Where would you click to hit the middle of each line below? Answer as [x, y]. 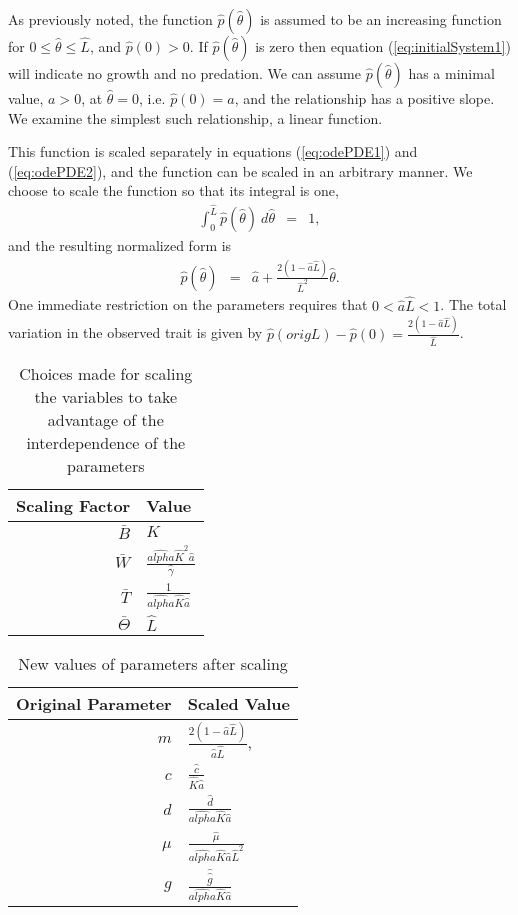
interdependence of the [106, 443]
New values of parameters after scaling [153, 664]
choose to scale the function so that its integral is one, [173, 190]
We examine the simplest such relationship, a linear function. [195, 117]
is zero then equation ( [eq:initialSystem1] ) [383, 46]
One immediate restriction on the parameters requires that [188, 304]
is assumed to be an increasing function [381, 19]
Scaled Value [238, 704]
